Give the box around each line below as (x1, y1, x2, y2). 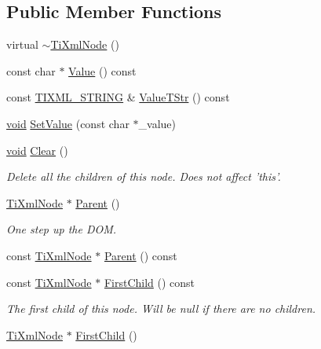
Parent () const (104, 247, 177, 263)
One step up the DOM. (6, 221, 117, 237)
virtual (6, 36, 38, 53)
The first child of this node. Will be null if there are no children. (6, 300, 316, 317)
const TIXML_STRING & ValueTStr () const (6, 89, 230, 105)
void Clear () (6, 141, 68, 158)
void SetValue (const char (6, 115, 129, 131)
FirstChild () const (104, 274, 195, 290)
